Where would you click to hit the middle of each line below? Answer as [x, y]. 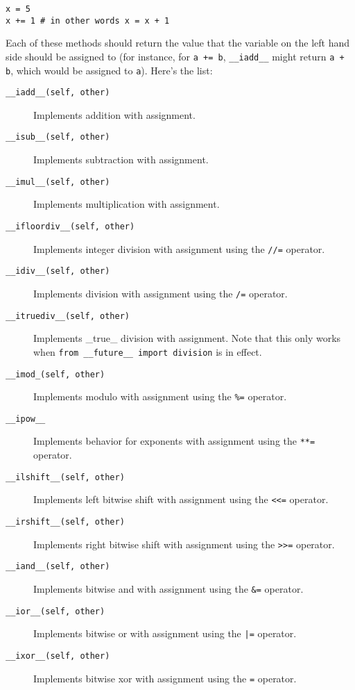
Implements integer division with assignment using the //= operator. [179, 248]
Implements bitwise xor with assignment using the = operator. [165, 678]
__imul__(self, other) [58, 182]
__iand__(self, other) [58, 567]
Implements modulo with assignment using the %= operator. [160, 396]
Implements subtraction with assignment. [121, 159]
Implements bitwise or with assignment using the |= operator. [165, 633]
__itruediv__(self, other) [68, 316]
